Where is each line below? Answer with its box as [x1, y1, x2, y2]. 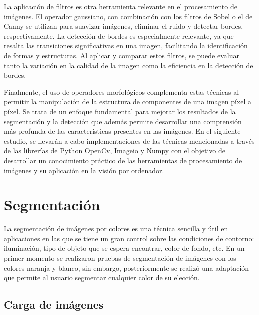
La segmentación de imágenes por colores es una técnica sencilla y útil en [4, 223, 228, 234]
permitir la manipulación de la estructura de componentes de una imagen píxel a [4, 96, 251, 107]
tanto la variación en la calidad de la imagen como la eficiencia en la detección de [4, 60, 253, 70]
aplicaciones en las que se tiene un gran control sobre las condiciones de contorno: [4, 233, 254, 243]
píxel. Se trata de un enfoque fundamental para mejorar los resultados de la [4, 106, 236, 116]
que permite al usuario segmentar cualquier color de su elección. [4, 272, 200, 283]
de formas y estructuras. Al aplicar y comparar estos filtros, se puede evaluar [4, 50, 239, 60]
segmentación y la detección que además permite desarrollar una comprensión [4, 116, 242, 126]
